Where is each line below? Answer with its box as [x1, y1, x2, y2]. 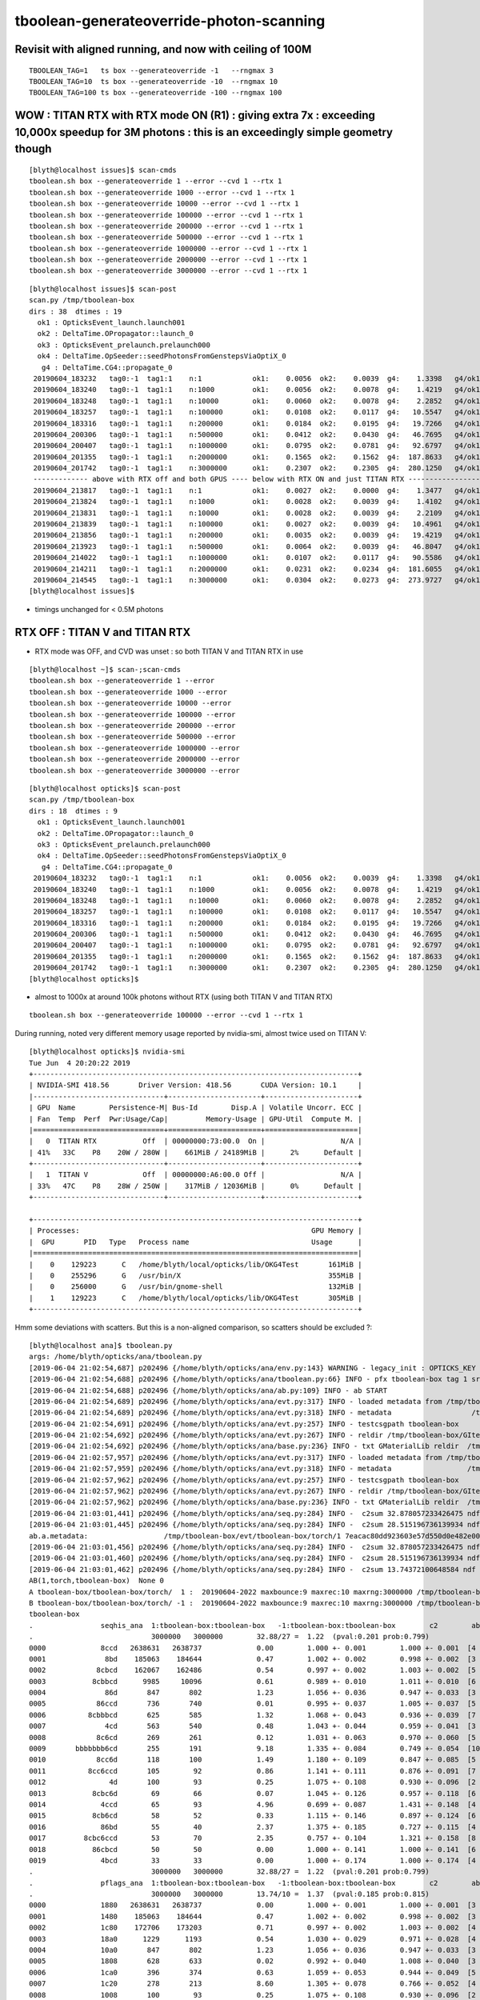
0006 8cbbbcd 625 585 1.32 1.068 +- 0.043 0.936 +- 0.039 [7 [29, 1710, 476, 1719]
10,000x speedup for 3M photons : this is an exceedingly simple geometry [14, 125, 394, 139]
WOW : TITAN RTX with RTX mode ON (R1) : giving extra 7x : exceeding [14, 109, 375, 122]
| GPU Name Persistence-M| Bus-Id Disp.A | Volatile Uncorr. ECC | [29, 1103, 362, 1112]
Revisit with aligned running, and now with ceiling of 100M [14, 42, 312, 56]
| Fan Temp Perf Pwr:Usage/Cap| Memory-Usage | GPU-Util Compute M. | [29, 1114, 362, 1123]
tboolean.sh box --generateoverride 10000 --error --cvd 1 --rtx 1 [29, 199, 299, 208]
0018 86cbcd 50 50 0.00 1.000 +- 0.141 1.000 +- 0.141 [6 [29, 1845, 476, 1854]
